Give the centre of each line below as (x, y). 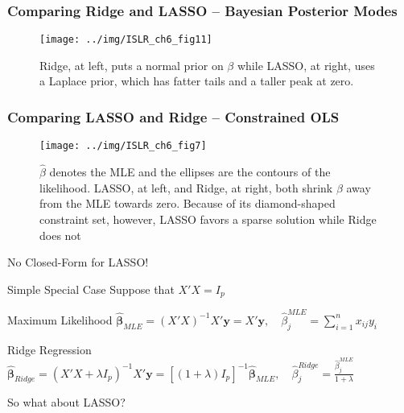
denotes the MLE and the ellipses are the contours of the (190, 172)
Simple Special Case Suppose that (91, 289)
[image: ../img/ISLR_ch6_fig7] (123, 146)
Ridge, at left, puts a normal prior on (132, 65)
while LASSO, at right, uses (306, 65)
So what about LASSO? (66, 402)
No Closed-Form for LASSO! (78, 262)
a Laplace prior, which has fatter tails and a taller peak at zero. (197, 81)
